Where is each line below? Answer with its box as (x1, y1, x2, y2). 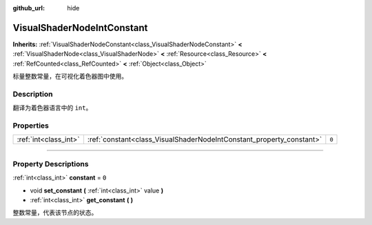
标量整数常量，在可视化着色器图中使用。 (12, 72, 127, 81)
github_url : (12, 4, 45, 12)
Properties (12, 121, 50, 130)
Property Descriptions (12, 159, 89, 168)
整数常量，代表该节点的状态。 (12, 208, 98, 217)
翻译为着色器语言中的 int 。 (12, 104, 92, 112)
